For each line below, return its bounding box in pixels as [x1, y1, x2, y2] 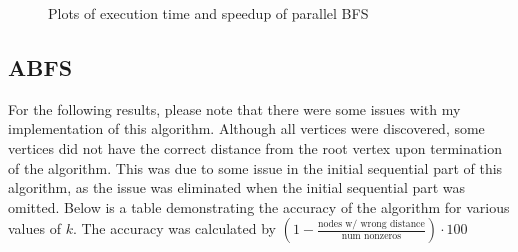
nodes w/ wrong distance [318, 219, 425, 230]
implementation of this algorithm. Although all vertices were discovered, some [8, 118, 485, 139]
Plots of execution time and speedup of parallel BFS [48, 3, 369, 23]
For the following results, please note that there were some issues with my [8, 98, 461, 119]
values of [8, 218, 61, 239]
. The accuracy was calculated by [72, 218, 277, 239]
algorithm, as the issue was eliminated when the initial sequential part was [8, 177, 466, 198]
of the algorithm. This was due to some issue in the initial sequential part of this [8, 157, 503, 178]
